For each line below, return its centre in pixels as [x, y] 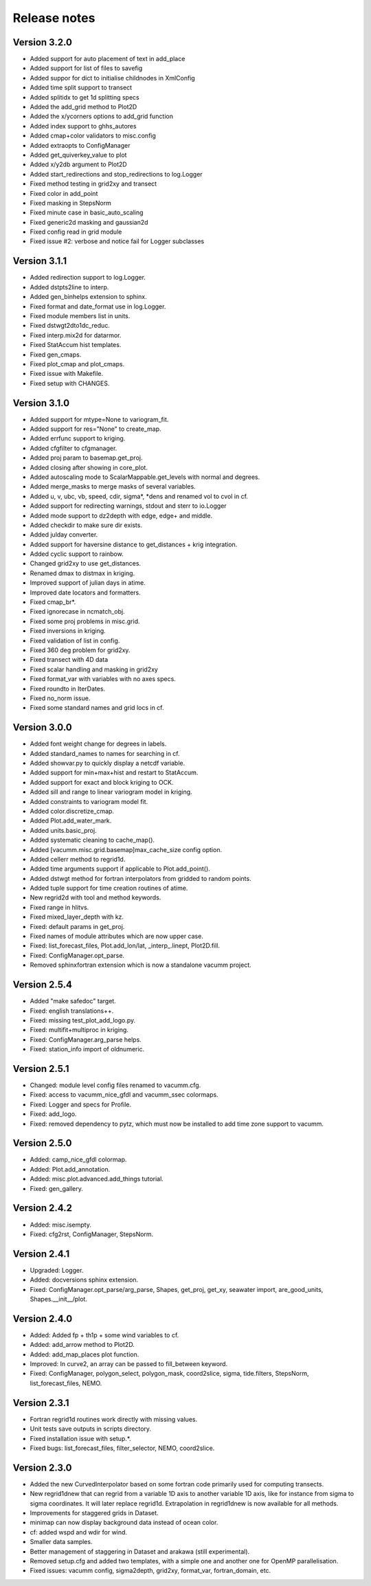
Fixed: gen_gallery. [57, 1188]
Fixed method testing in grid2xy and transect [93, 184]
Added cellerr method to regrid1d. [78, 859]
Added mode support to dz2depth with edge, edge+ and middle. [121, 515]
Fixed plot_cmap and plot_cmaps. [77, 364]
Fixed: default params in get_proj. [77, 926]
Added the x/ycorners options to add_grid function [101, 116]
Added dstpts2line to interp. [69, 287]
